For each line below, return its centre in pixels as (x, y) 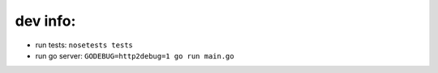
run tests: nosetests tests (84, 45)
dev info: (45, 21)
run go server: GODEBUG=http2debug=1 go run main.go (135, 55)
